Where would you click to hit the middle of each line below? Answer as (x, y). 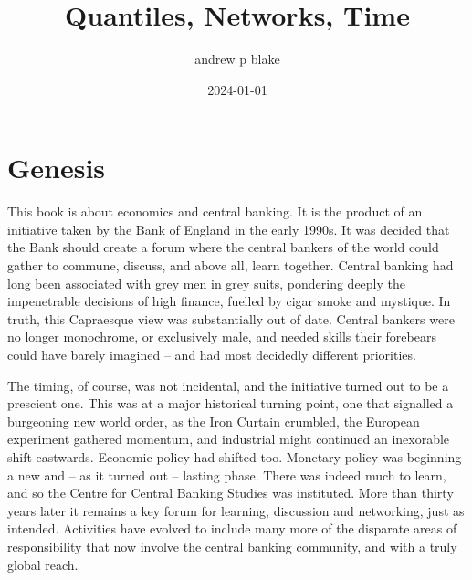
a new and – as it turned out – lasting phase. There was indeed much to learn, (227, 475)
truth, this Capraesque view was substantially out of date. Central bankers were (231, 318)
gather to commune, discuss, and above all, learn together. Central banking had (231, 265)
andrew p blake (237, 59)
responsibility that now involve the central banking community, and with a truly (232, 546)
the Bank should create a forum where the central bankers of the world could (223, 247)
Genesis (57, 168)
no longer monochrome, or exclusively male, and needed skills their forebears (222, 337)
